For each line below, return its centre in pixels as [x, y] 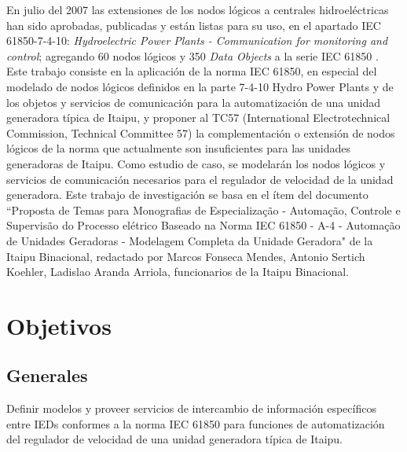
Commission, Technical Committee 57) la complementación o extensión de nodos [201, 132]
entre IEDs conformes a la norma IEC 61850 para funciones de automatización [196, 423]
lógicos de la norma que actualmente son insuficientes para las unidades [179, 148]
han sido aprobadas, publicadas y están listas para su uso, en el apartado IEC [194, 25]
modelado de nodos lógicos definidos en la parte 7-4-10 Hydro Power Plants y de [200, 86]
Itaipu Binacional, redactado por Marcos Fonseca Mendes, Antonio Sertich [186, 256]
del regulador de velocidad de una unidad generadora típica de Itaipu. [174, 439]
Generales [47, 375]
